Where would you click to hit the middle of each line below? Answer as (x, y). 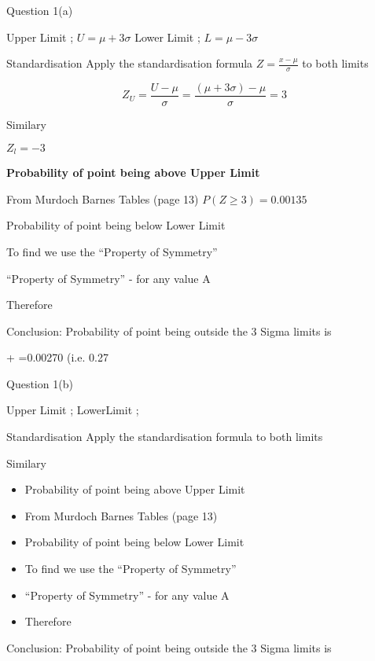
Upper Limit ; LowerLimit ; (73, 410)
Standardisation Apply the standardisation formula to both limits (165, 437)
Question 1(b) (40, 383)
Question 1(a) (40, 10)
